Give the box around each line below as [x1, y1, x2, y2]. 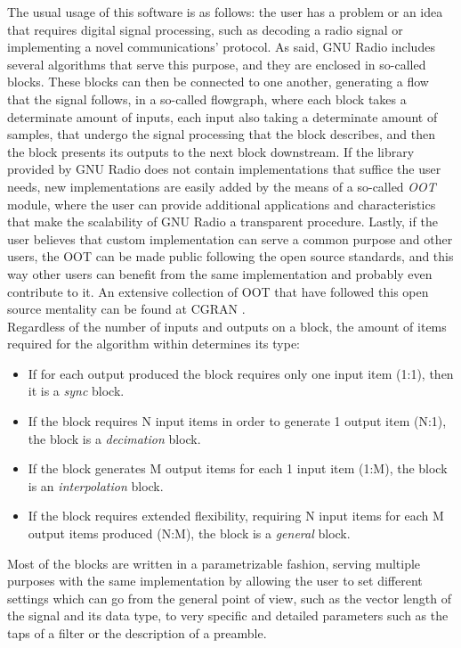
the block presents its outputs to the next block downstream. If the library [7, 142, 415, 160]
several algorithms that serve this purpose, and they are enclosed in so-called [7, 54, 426, 73]
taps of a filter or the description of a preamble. [7, 624, 267, 642]
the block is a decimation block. [28, 429, 201, 447]
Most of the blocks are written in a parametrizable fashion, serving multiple [7, 554, 421, 572]
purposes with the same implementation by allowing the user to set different [7, 571, 423, 590]
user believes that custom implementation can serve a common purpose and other [7, 229, 453, 248]
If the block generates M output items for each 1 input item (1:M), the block [28, 459, 448, 478]
